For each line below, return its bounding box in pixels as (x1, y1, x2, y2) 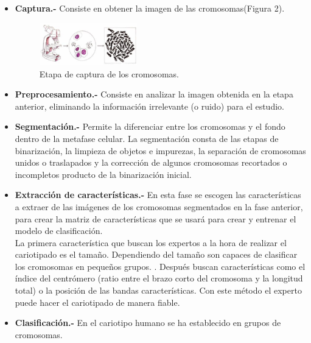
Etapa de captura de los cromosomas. (39, 67, 179, 80)
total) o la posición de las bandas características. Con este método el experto (15, 284, 302, 297)
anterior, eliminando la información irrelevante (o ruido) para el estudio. (15, 99, 284, 112)
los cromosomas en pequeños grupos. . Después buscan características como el (15, 260, 306, 272)
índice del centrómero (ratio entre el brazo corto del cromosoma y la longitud (15, 272, 303, 285)
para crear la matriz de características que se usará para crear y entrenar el (15, 212, 296, 225)
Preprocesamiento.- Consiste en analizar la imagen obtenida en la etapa (15, 88, 293, 101)
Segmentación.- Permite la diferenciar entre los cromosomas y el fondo (15, 120, 285, 133)
